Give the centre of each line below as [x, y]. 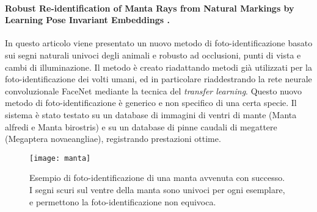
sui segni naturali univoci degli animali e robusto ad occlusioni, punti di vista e [153, 55]
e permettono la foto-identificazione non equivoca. [123, 201]
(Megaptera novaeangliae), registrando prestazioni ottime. [113, 139]
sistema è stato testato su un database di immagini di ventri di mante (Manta [151, 114]
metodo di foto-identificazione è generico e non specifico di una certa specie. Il [151, 103]
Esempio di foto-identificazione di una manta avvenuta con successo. [157, 178]
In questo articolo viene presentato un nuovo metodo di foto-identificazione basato [159, 43]
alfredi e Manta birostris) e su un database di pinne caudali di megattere [141, 126]
